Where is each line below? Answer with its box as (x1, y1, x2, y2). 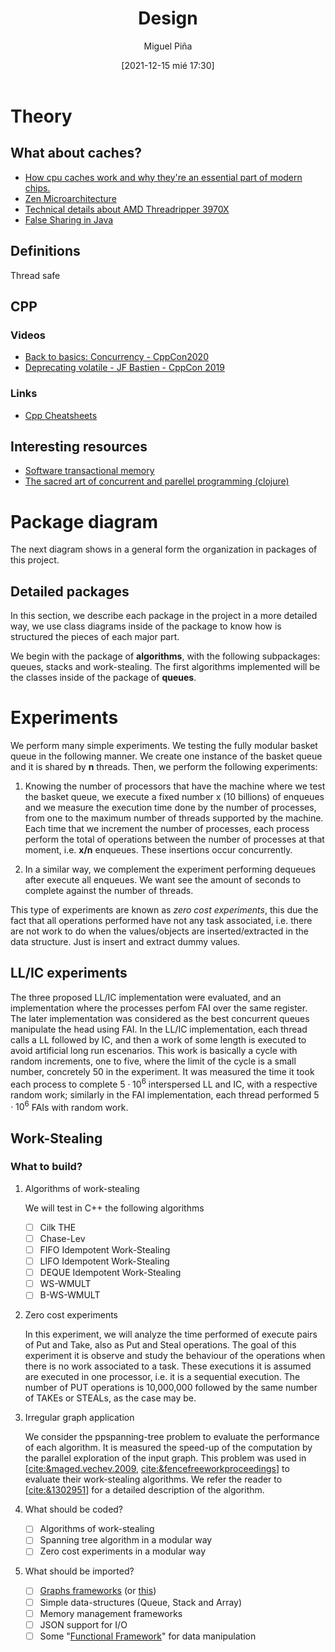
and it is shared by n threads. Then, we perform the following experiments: (10, 761, 318, 773)
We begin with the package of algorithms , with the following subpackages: (10, 650, 321, 662)
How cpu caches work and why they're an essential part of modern (24, 171, 303, 183)
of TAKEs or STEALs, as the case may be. (24, 1392, 197, 1404)
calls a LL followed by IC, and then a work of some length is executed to (10, 1033, 307, 1046)
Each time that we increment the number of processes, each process (24, 823, 310, 835)
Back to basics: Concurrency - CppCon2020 (24, 351, 209, 363)
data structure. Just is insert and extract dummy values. (10, 936, 241, 948)
